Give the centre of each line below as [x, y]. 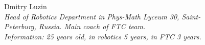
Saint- [191, 16]
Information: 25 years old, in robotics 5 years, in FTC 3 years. [103, 36]
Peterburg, [20, 26]
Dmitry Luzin [26, 6]
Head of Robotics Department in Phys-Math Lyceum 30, [92, 16]
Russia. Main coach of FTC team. [92, 26]
